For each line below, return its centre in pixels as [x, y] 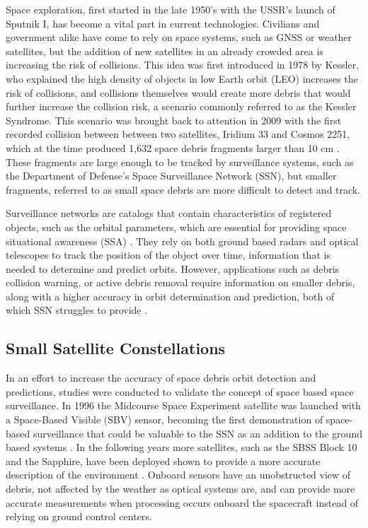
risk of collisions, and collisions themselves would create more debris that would [178, 92]
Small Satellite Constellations [116, 348]
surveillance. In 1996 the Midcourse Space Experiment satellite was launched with [183, 405]
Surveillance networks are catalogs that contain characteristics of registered [169, 213]
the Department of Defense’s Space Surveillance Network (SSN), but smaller [171, 176]
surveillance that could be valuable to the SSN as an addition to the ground [197, 433]
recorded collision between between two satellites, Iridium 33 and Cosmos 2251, [178, 134]
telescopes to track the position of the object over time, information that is [168, 255]
